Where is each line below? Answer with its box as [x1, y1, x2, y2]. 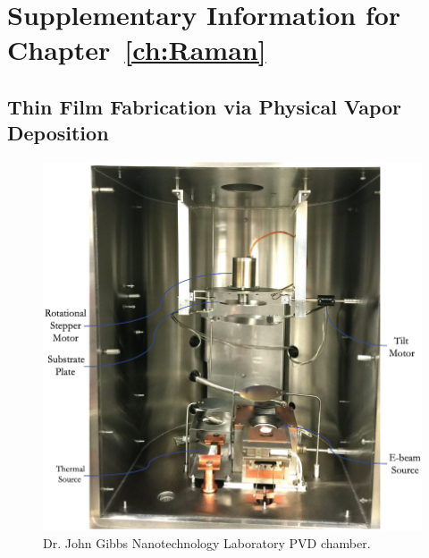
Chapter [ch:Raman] [7, 31, 266, 68]
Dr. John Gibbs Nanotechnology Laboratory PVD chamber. [43, 533, 371, 552]
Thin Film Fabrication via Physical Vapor [7, 92, 401, 120]
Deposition [7, 119, 109, 147]
